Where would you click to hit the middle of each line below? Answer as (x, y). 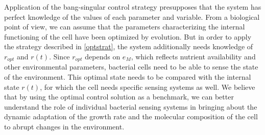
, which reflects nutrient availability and (193, 56)
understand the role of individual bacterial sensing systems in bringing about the (131, 106)
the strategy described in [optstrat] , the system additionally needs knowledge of (129, 46)
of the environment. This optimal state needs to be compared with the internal (128, 77)
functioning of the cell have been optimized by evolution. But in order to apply (128, 36)
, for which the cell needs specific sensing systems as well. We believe (148, 87)
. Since (59, 56)
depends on (103, 56)
